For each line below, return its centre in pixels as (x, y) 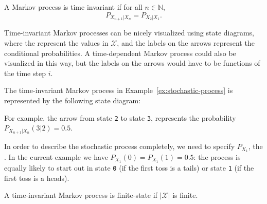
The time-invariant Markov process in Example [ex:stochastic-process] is (119, 90)
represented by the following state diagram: (73, 100)
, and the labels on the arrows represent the (186, 43)
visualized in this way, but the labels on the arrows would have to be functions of (132, 63)
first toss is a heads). (37, 178)
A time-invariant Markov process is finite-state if (81, 195)
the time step (25, 73)
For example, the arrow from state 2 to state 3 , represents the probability (120, 117)
